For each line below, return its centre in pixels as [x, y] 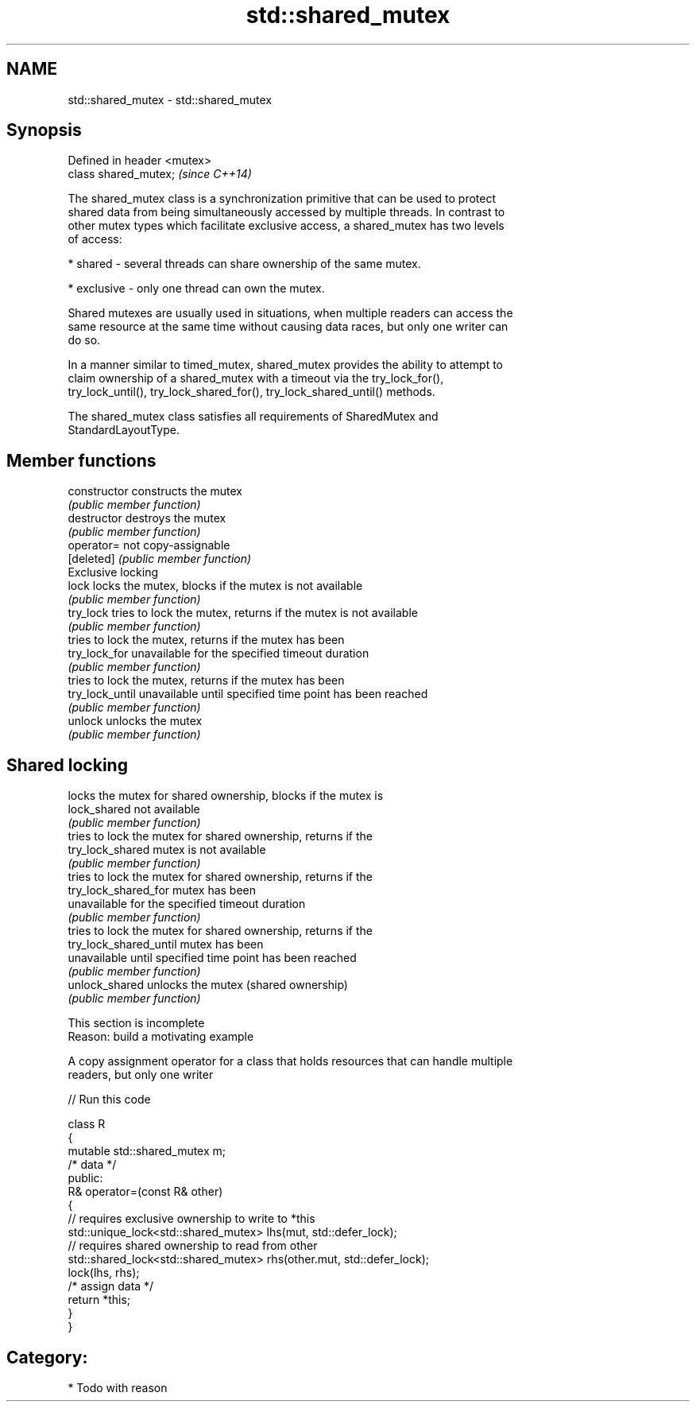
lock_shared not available [134, 809]
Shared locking [67, 765]
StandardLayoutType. [124, 430]
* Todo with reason [118, 1387]
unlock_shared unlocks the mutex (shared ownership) [208, 985]
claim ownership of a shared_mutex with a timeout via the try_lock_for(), [256, 378]
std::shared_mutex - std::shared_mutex [170, 99]
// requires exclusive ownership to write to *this [191, 1219]
